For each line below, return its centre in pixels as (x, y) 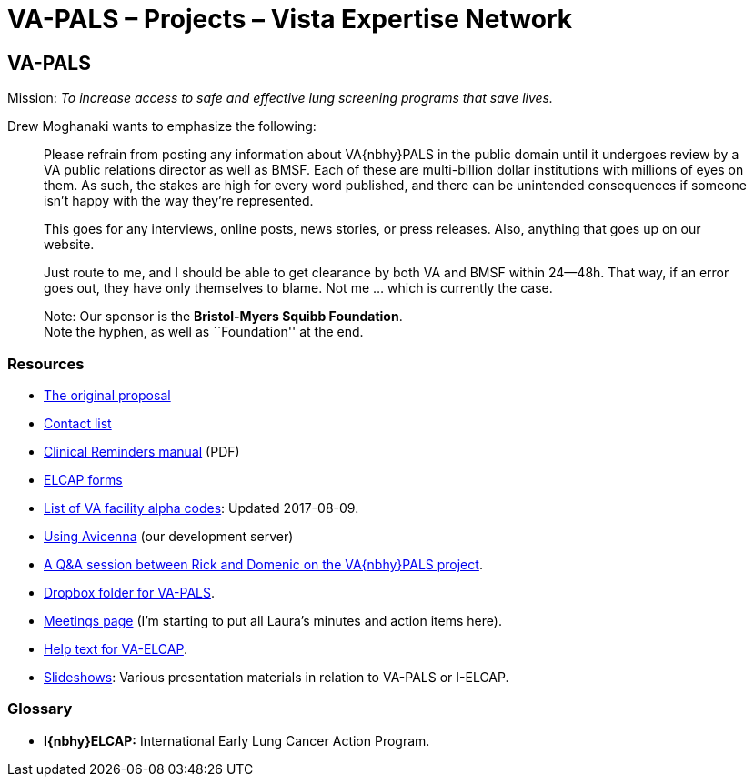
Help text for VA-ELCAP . (116, 648)
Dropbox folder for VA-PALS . (130, 592)
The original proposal (107, 395)
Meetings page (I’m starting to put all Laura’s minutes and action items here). (273, 620)
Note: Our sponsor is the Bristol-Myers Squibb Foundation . (223, 317)
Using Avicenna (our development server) (169, 536)
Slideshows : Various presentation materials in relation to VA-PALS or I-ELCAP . (276, 677)
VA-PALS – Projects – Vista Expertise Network (290, 19)
